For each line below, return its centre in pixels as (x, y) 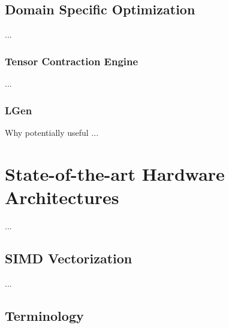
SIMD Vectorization (69, 258)
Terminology (44, 315)
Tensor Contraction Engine (72, 61)
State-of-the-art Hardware (115, 173)
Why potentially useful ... (52, 132)
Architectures (62, 197)
